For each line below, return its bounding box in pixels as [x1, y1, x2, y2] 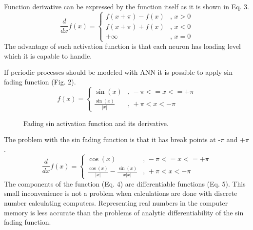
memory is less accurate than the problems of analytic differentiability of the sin [4, 207, 244, 217]
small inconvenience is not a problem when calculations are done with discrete [4, 188, 237, 198]
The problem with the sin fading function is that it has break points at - [4, 134, 221, 145]
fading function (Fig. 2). [4, 76, 76, 86]
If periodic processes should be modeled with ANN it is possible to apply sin [4, 67, 233, 77]
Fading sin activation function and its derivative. [23, 118, 169, 128]
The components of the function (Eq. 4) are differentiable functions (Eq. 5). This [4, 178, 246, 188]
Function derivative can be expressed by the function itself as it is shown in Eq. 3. [4, 1, 249, 11]
